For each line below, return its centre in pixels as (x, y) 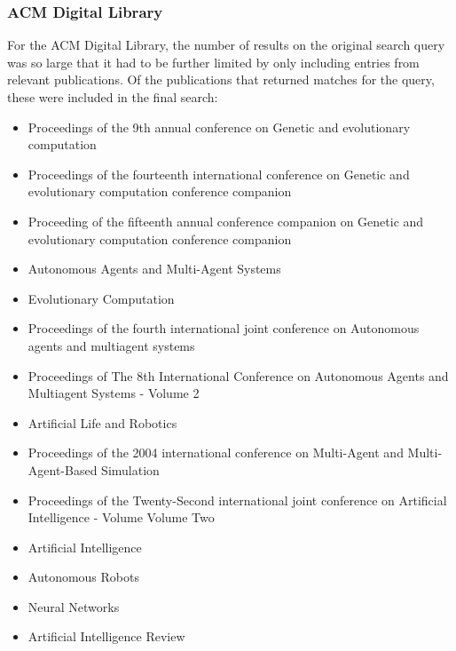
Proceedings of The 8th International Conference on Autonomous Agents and (238, 375)
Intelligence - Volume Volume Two (121, 517)
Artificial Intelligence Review (106, 636)
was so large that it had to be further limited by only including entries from (213, 62)
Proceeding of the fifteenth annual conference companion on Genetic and (226, 221)
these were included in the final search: (113, 97)
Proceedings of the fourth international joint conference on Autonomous (224, 328)
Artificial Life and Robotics (102, 422)
